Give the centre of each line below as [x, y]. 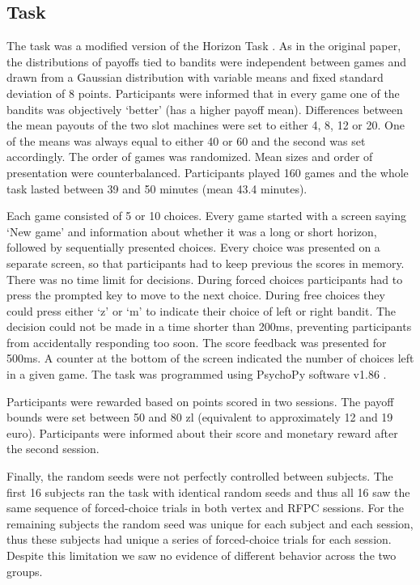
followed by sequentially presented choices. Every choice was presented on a [193, 247]
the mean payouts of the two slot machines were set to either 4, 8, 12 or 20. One [206, 125]
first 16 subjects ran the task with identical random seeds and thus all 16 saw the [208, 492]
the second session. [53, 449]
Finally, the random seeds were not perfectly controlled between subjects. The [200, 476]
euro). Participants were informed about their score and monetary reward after [202, 432]
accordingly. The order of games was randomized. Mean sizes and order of [190, 157]
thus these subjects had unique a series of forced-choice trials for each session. [199, 539]
